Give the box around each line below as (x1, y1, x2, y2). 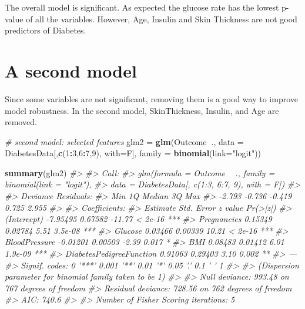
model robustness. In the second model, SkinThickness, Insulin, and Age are (5, 104, 279, 116)
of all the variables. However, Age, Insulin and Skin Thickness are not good (26, 12, 297, 25)
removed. (5, 116, 37, 128)
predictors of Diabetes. (5, 24, 86, 36)
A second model (5, 58, 137, 82)
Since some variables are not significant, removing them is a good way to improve (5, 92, 298, 105)
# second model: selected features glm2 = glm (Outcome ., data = (5, 135, 244, 147)
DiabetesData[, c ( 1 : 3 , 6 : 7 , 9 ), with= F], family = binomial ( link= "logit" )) (5, 147, 262, 159)
